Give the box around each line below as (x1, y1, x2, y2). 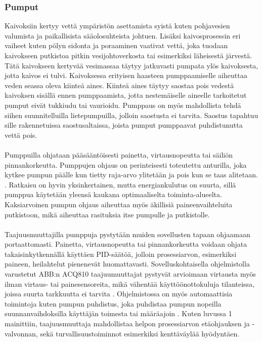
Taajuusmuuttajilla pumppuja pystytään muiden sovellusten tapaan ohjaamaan (5, 229, 250, 239)
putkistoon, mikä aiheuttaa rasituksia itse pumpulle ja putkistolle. (5, 209, 210, 219)
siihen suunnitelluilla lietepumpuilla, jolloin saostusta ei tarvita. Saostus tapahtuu (5, 109, 258, 120)
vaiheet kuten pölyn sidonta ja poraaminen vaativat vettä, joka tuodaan (5, 40, 228, 51)
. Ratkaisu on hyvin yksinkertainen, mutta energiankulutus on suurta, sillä (5, 179, 236, 189)
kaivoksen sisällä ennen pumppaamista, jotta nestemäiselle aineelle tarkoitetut (5, 90, 247, 100)
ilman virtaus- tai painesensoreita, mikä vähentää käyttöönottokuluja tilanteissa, (5, 278, 255, 289)
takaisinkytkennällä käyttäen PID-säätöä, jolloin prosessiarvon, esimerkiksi (5, 248, 237, 259)
